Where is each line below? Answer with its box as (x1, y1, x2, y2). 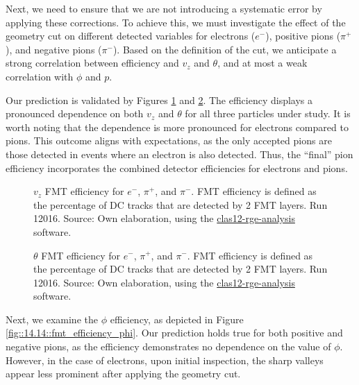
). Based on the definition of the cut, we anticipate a (112, 42, 337, 56)
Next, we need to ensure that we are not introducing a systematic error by (6, 1, 322, 15)
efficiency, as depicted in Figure (110, 311, 244, 326)
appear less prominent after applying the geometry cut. (6, 366, 241, 381)
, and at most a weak (217, 55, 308, 70)
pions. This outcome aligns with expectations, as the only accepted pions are (6, 133, 332, 148)
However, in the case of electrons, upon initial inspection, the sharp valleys (6, 352, 324, 367)
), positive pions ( (265, 28, 341, 43)
